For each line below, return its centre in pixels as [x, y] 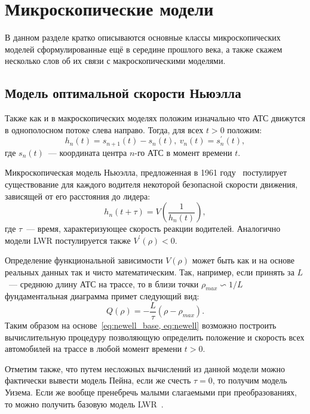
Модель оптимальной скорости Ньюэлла [123, 93]
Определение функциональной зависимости [84, 260]
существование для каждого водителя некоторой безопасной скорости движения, [151, 184]
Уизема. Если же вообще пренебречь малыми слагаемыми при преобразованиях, [151, 392]
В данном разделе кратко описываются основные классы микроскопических [143, 37]
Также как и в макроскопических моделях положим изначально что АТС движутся [155, 118]
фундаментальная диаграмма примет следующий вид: [102, 296]
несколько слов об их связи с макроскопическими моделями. [115, 61]
